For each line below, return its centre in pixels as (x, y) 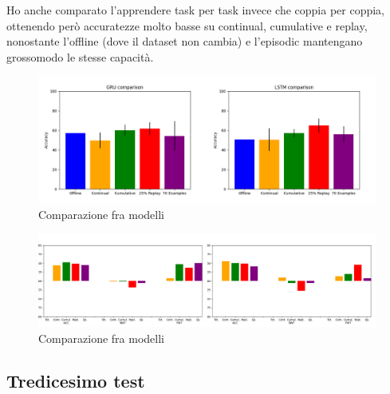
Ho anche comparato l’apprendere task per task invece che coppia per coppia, (195, 10)
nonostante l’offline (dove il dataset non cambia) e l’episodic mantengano (185, 41)
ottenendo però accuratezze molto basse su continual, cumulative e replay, (187, 25)
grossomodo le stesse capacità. (80, 56)
